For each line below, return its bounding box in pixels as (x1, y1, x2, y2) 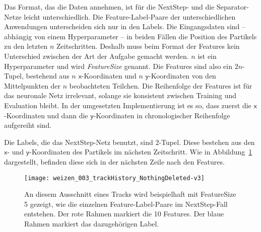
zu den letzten (4, 41, 48, 51)
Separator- (217, 2, 249, 12)
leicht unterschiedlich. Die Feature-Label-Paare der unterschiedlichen (24, 11, 236, 22)
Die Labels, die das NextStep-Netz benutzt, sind (4, 136, 153, 147)
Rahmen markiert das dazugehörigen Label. (24, 218, 159, 228)
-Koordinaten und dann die (4, 110, 88, 120)
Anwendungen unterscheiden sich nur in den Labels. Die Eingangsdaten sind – (4, 21, 246, 32)
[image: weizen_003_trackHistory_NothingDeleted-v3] (24, 174, 205, 182)
